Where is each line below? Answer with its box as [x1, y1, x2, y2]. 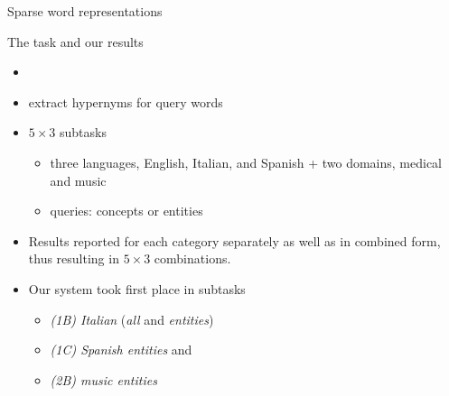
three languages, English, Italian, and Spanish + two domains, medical [50, 152, 443, 171]
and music [50, 170, 107, 189]
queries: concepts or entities [50, 201, 203, 220]
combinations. [154, 249, 231, 268]
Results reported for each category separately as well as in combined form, [28, 231, 441, 250]
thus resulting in [28, 249, 119, 268]
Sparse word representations [7, 2, 163, 20]
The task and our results [7, 32, 144, 51]
